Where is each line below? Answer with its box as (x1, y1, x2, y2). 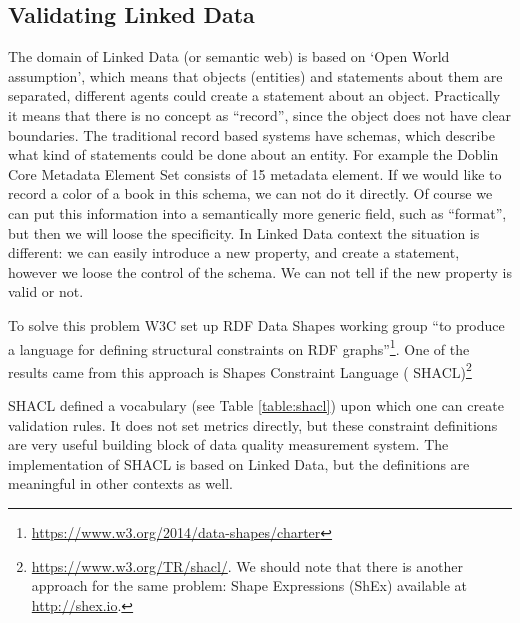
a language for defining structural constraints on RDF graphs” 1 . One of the (8, 335, 470, 359)
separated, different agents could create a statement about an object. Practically (8, 85, 501, 106)
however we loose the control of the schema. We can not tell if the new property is (8, 261, 512, 282)
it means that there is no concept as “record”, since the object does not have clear (8, 104, 511, 125)
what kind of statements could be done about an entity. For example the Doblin (8, 144, 499, 165)
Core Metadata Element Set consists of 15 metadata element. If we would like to (8, 163, 502, 184)
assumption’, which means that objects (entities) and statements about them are (8, 65, 503, 86)
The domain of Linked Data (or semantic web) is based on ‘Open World (8, 46, 450, 67)
